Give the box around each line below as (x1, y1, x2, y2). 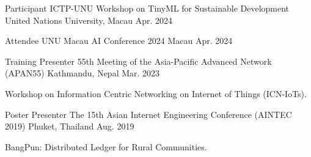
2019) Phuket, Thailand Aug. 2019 (5, 120, 134, 133)
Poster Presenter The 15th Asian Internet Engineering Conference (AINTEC (5, 108, 292, 120)
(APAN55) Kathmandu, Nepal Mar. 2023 (5, 67, 160, 79)
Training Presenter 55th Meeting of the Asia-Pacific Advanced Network (5, 54, 272, 67)
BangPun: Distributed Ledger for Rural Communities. (5, 140, 207, 153)
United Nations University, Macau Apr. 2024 (5, 13, 173, 26)
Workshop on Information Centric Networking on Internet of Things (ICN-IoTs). (5, 87, 307, 100)
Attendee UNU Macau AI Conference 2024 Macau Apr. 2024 (5, 34, 233, 47)
